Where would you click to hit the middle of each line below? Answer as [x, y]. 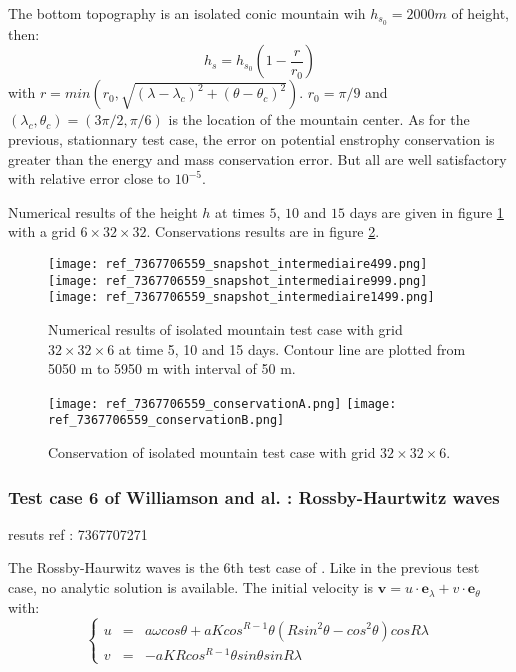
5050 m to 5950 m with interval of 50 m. [172, 368]
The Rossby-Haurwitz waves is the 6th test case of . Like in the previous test [244, 567]
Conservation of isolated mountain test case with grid [212, 452]
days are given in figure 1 [426, 211]
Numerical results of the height [103, 211]
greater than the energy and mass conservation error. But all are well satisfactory [257, 158]
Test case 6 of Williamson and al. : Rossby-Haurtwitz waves [254, 496]
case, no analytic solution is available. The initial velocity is [191, 587]
